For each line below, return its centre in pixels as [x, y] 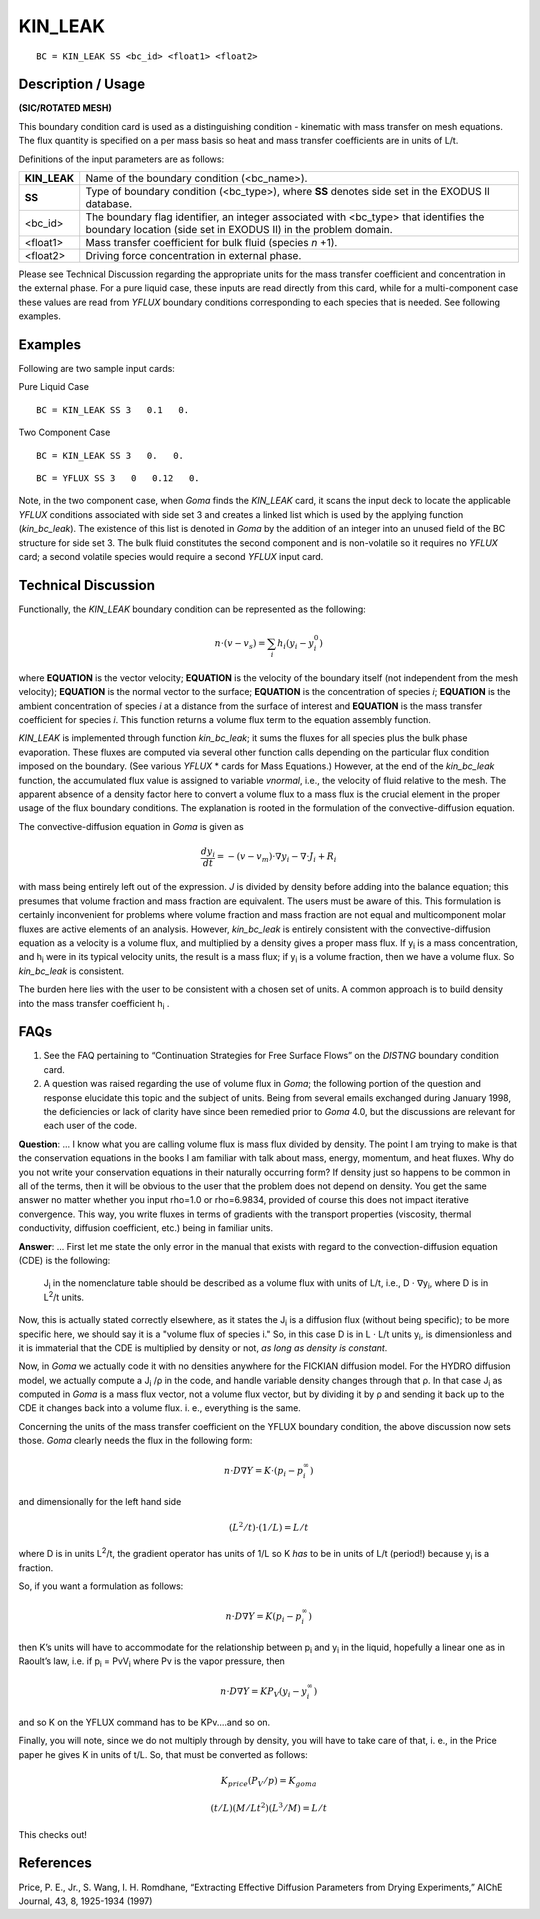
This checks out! [52, 1834]
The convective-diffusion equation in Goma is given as [131, 826]
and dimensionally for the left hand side [100, 1501]
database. [109, 204]
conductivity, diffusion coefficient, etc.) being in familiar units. [146, 1228]
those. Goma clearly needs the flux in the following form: [135, 1441]
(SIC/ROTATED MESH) [65, 108]
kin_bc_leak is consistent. [71, 971]
